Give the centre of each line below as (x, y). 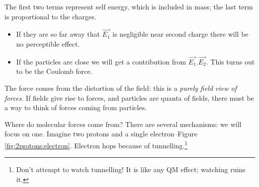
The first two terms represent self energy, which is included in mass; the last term (129, 6)
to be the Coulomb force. (54, 71)
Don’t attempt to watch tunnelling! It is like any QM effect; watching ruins (131, 169)
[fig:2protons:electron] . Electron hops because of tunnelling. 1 (96, 144)
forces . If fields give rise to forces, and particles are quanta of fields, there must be (129, 97)
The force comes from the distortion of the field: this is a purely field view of (121, 88)
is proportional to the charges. (50, 16)
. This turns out (230, 61)
